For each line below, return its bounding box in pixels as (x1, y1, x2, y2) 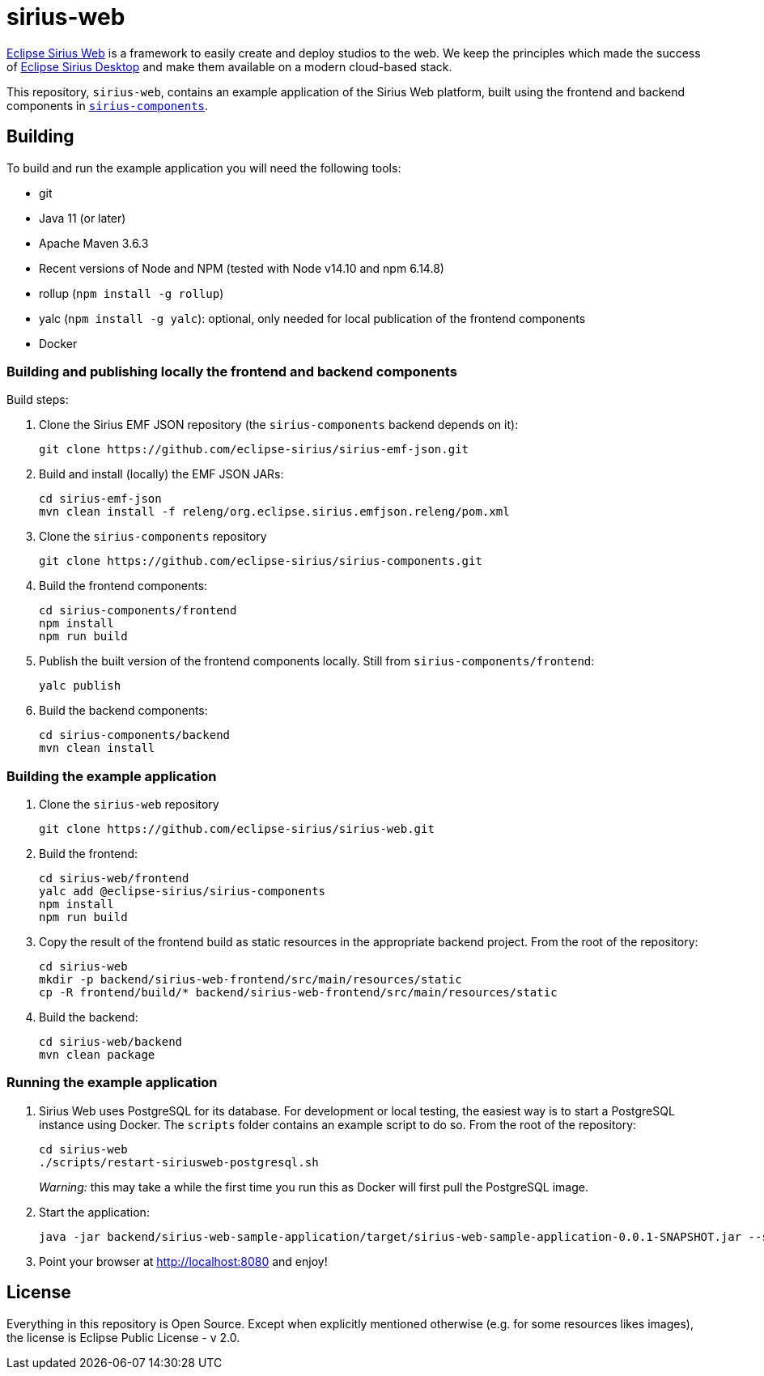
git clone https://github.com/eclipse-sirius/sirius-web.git (39, 822, 435, 836)
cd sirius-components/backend (39, 728, 231, 742)
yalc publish (39, 679, 121, 693)
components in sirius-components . (6, 98, 209, 113)
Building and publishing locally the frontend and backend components (6, 363, 457, 380)
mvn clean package (39, 1048, 155, 1062)
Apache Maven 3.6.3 (39, 236, 149, 250)
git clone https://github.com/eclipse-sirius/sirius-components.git (39, 554, 482, 568)
